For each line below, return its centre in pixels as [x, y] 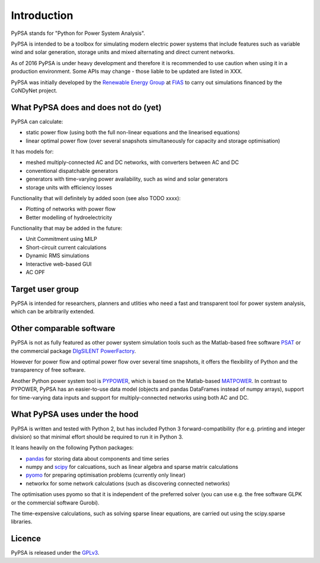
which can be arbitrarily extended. [53, 311]
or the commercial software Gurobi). [55, 503]
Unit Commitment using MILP [62, 239]
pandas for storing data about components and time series [97, 458]
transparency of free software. [48, 370]
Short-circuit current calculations [66, 247]
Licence [26, 539]
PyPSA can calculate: [37, 121]
